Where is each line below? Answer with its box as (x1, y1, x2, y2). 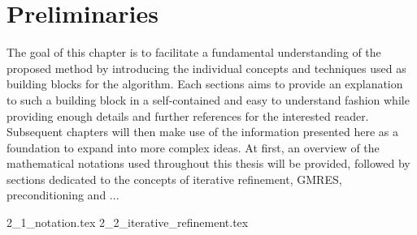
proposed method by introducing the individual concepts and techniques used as (7, 59, 406, 76)
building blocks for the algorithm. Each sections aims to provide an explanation (7, 75, 403, 92)
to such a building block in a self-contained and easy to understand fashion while (7, 91, 410, 108)
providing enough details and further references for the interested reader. (7, 107, 369, 124)
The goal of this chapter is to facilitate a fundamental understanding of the (7, 44, 381, 61)
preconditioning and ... (7, 186, 119, 203)
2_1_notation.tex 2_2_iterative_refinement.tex (7, 214, 249, 231)
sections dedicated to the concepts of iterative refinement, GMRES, (7, 170, 342, 187)
